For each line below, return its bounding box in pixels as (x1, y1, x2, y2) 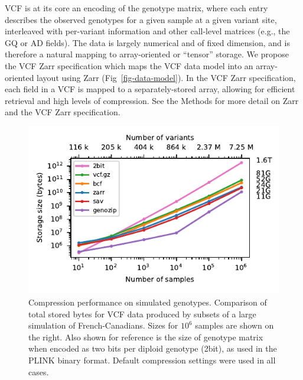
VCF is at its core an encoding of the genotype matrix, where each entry (5, 2, 268, 14)
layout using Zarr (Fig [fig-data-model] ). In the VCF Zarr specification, (37, 71, 296, 83)
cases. (28, 365, 49, 378)
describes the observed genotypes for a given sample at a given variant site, (5, 13, 277, 25)
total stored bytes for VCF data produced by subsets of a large (28, 307, 256, 320)
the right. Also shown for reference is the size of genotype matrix (28, 330, 263, 343)
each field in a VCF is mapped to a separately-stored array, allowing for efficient (5, 83, 295, 95)
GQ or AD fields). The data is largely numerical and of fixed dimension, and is (5, 36, 290, 48)
